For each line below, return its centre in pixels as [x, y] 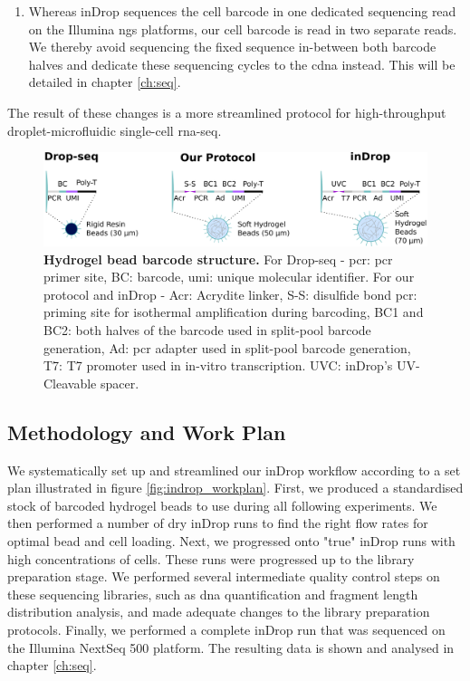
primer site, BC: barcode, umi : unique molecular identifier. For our [229, 277]
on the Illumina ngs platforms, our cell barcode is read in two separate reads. [243, 29]
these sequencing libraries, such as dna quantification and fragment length [213, 594]
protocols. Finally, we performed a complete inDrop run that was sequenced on [226, 629]
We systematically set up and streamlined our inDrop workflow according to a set [234, 470]
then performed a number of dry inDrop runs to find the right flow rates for [218, 523]
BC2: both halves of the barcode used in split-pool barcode [207, 330]
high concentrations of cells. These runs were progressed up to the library [211, 558]
